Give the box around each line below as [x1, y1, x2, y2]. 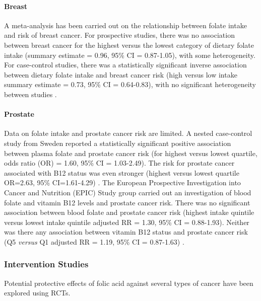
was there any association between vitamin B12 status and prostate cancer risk [4, 227, 248, 237]
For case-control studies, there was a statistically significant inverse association [4, 59, 247, 70]
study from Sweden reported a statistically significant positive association [4, 137, 231, 148]
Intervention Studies [4, 258, 89, 270]
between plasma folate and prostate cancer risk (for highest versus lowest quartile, [4, 147, 257, 158]
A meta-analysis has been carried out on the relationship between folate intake [4, 20, 247, 30]
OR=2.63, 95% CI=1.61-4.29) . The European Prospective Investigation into [4, 177, 241, 188]
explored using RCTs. [4, 287, 71, 298]
